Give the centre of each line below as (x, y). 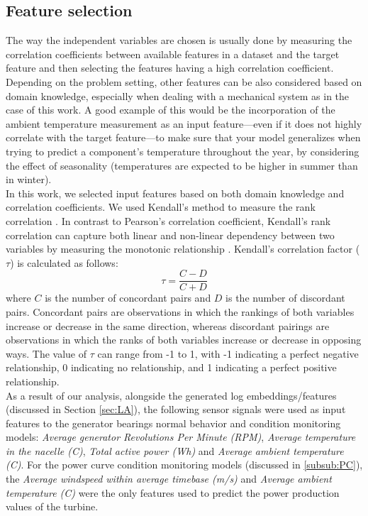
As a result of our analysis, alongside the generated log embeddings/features (171, 395)
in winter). (29, 179)
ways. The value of (46, 353)
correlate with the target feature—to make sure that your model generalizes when (183, 137)
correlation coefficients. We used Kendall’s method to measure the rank (161, 207)
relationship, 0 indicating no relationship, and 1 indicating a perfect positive (171, 367)
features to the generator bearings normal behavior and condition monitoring (173, 423)
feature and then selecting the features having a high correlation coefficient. (170, 68)
